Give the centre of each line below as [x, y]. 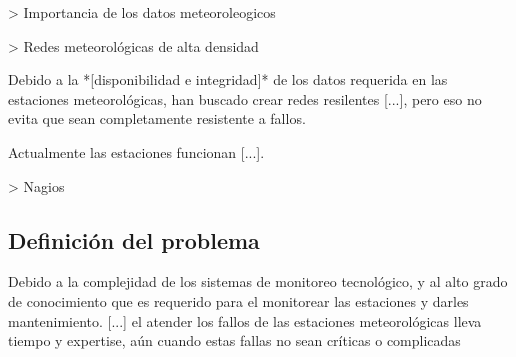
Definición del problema [134, 239]
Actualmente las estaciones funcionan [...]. [136, 151]
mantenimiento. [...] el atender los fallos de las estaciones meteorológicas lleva [245, 320]
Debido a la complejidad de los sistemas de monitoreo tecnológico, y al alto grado [258, 281]
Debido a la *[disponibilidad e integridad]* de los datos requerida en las [228, 79]
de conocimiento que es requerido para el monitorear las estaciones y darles [238, 300]
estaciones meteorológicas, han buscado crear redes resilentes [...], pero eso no [245, 98]
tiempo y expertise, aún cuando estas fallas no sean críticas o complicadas [234, 340]
